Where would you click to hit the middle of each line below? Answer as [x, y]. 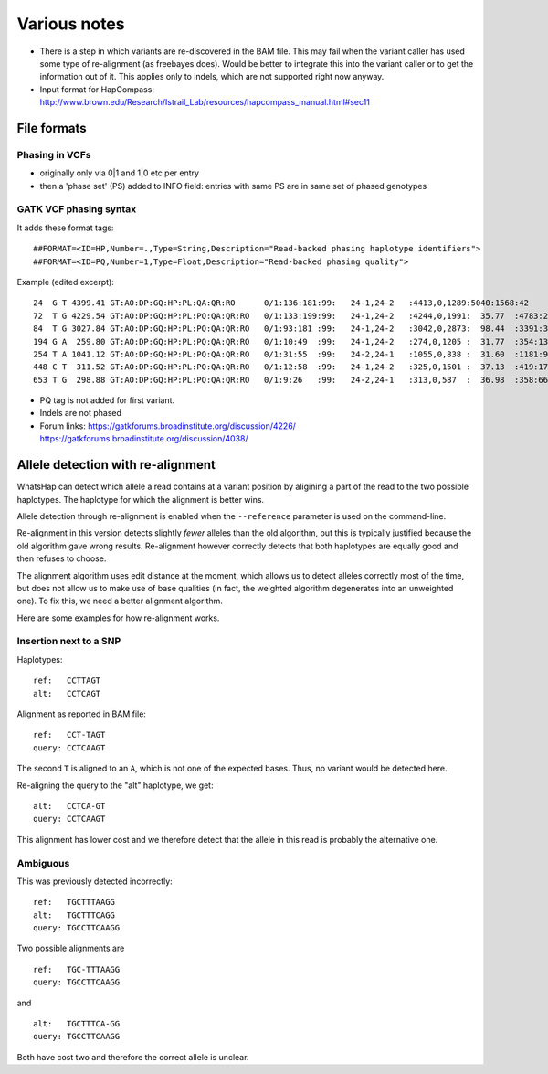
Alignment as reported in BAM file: [81, 714]
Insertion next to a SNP [69, 642]
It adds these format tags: [65, 228]
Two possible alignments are [71, 948]
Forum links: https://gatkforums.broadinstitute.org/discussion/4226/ [168, 426]
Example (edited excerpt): [65, 282]
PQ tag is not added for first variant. [107, 400]
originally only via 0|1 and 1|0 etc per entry [120, 173]
